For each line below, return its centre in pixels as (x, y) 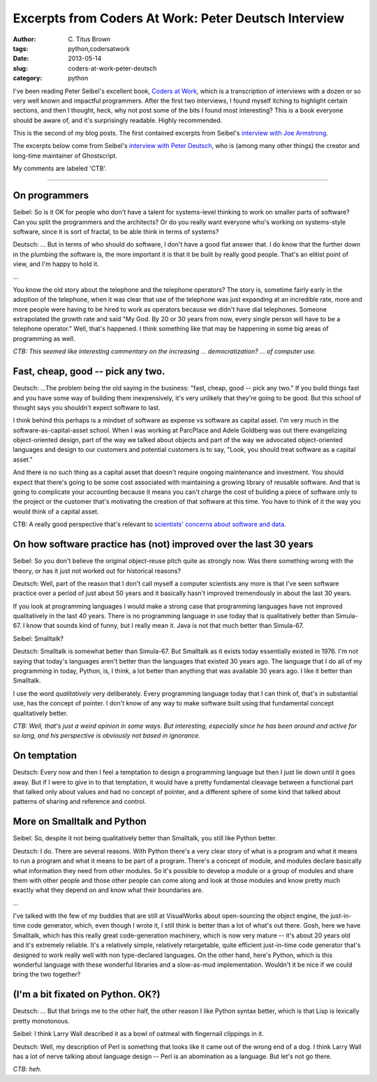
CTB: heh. (27, 1069)
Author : (24, 39)
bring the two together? (47, 974)
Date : (21, 59)
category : (28, 78)
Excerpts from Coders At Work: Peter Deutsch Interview (179, 18)
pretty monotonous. (41, 1021)
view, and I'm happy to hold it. (56, 264)
